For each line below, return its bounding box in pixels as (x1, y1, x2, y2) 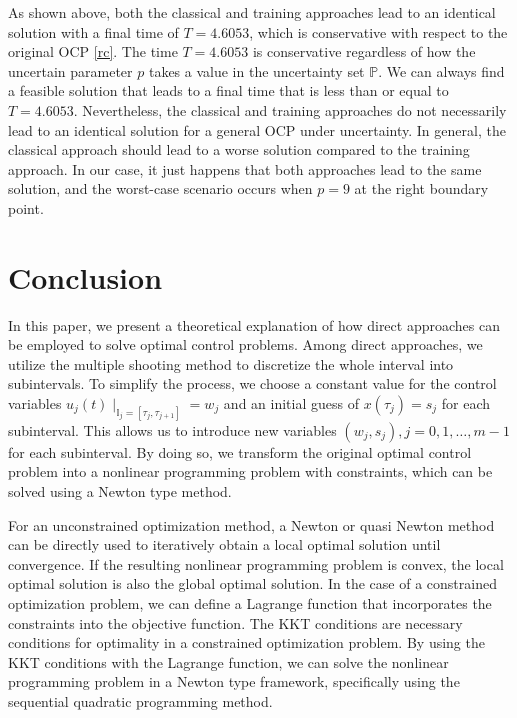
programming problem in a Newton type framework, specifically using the (8, 671, 460, 692)
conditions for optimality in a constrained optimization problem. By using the (8, 632, 485, 653)
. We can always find (378, 60, 505, 81)
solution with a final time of (8, 21, 179, 42)
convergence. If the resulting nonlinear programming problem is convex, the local (8, 553, 504, 574)
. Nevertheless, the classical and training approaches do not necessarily (73, 99, 507, 120)
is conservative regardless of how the (252, 41, 476, 62)
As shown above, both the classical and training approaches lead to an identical (8, 2, 496, 22)
